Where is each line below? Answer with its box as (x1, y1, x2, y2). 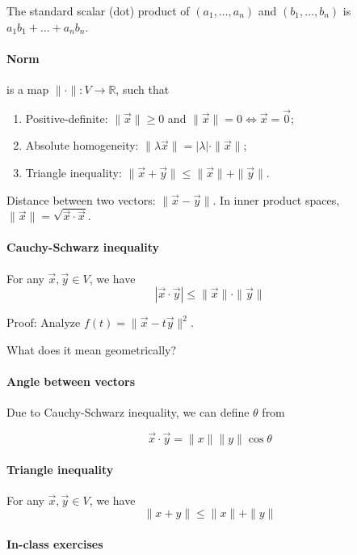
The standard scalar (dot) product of (6, 2, 190, 19)
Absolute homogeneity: (25, 137, 139, 154)
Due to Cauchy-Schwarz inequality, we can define (6, 404, 250, 421)
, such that (115, 80, 170, 97)
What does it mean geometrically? (6, 341, 177, 358)
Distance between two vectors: (6, 191, 156, 208)
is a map (6, 80, 49, 97)
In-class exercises (6, 535, 103, 552)
